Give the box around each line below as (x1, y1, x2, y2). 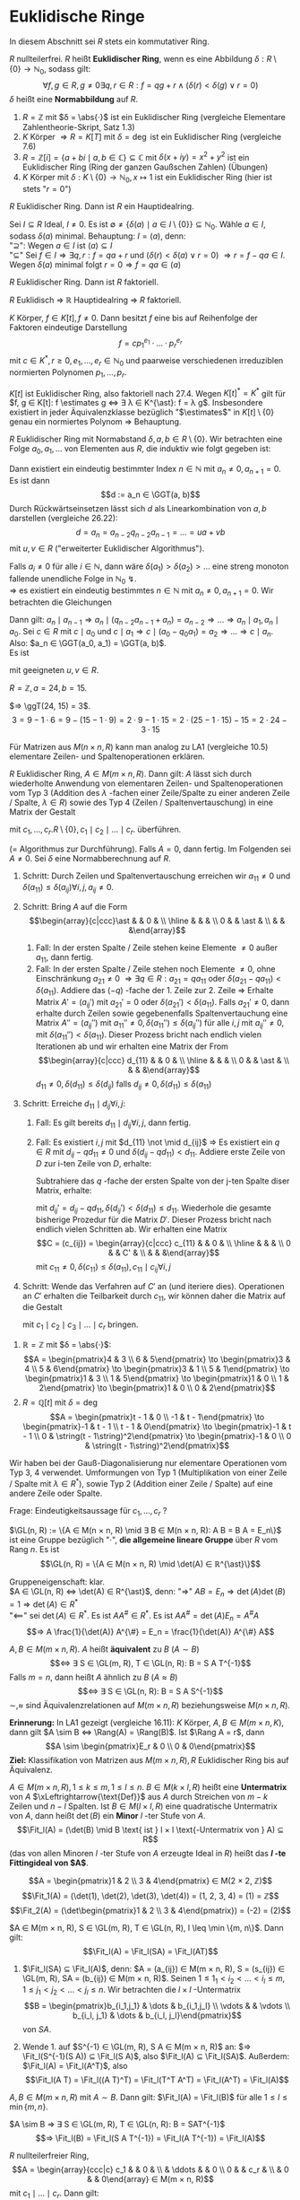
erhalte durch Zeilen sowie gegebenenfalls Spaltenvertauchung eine (35, 1008, 288, 1019)
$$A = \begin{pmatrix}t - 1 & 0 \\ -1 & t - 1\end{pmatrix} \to (49, 1411, 265, 1423)
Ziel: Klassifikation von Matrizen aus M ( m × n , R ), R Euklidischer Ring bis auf (9, 1754, 289, 1765)
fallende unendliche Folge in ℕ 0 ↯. (9, 572, 137, 586)
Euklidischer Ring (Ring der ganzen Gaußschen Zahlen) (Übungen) (21, 162, 269, 172)
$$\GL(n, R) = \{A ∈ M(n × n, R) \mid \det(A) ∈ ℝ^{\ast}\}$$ (39, 1558, 261, 1569)
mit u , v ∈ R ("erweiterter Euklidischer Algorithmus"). (9, 543, 205, 554)
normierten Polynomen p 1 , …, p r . (9, 366, 127, 380)
